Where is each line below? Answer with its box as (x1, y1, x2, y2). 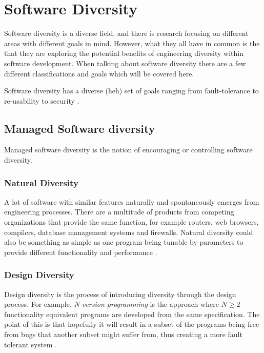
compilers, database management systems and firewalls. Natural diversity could (4, 226, 253, 237)
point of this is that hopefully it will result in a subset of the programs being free (4, 319, 259, 329)
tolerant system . (4, 339, 57, 349)
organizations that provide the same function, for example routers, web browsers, (4, 217, 259, 227)
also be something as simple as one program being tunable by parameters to (4, 237, 243, 247)
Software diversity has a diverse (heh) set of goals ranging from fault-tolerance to (4, 85, 259, 96)
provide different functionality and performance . (4, 246, 157, 257)
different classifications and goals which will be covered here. (4, 68, 194, 79)
